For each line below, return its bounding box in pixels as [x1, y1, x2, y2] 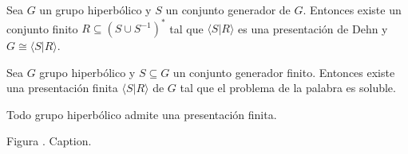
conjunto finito [6, 20, 78, 37]
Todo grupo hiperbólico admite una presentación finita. [6, 106, 277, 122]
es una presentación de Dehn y [238, 20, 388, 37]
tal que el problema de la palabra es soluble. [180, 79, 396, 96]
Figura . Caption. [6, 133, 92, 149]
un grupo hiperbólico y [39, 2, 152, 17]
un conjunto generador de [165, 2, 291, 17]
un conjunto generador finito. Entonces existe [172, 64, 395, 80]
